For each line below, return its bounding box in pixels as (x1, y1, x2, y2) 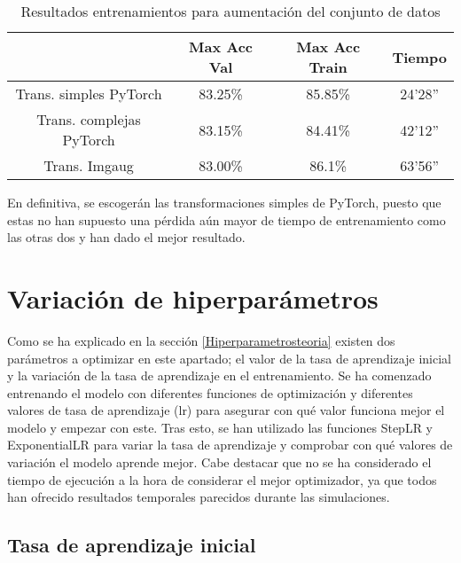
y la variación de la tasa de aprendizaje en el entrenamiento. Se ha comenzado (7, 366, 432, 385)
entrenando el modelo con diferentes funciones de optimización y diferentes (7, 383, 413, 402)
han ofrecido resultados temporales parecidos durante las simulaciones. (7, 488, 390, 506)
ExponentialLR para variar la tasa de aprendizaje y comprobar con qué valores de (7, 435, 453, 454)
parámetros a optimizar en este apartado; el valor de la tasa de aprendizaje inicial (7, 348, 451, 367)
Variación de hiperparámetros (7, 279, 379, 316)
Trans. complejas (36, 109, 141, 129)
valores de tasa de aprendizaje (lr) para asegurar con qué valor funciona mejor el (7, 401, 445, 419)
